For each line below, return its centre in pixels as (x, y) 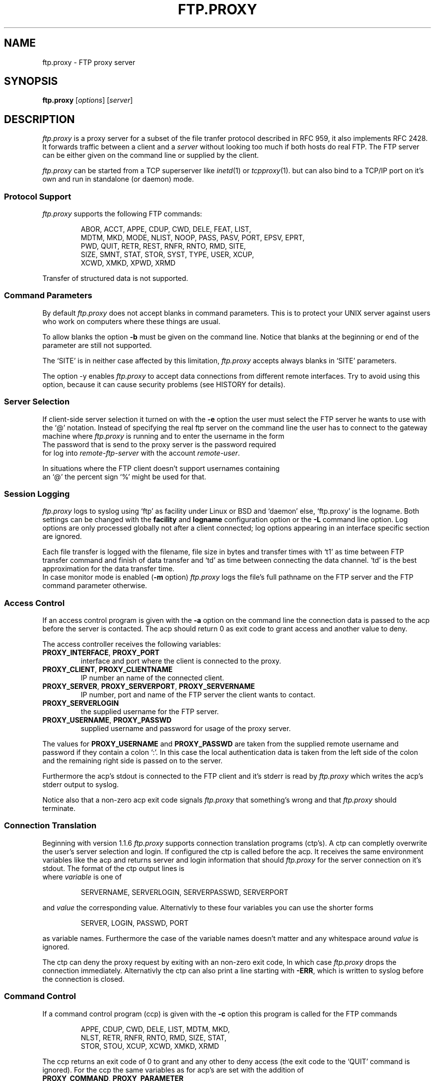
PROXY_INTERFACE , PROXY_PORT (101, 653)
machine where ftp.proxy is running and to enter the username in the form (163, 436)
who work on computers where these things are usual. (131, 321)
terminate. (59, 809)
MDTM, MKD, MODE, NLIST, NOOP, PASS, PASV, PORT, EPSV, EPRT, (193, 238)
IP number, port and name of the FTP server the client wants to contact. (198, 695)
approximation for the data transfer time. (109, 569)
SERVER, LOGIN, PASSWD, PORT (135, 923)
